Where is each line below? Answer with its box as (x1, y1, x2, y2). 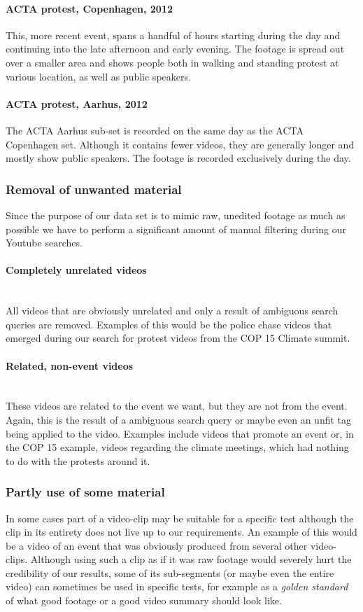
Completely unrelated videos (6, 263, 147, 277)
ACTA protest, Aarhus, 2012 (6, 96, 148, 111)
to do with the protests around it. (6, 453, 150, 468)
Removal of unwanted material (6, 180, 182, 197)
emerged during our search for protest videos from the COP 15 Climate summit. (6, 331, 350, 345)
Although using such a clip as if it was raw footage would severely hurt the (30, 552, 352, 566)
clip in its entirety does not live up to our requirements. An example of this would (6, 524, 357, 539)
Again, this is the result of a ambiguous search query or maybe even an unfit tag (6, 412, 352, 426)
